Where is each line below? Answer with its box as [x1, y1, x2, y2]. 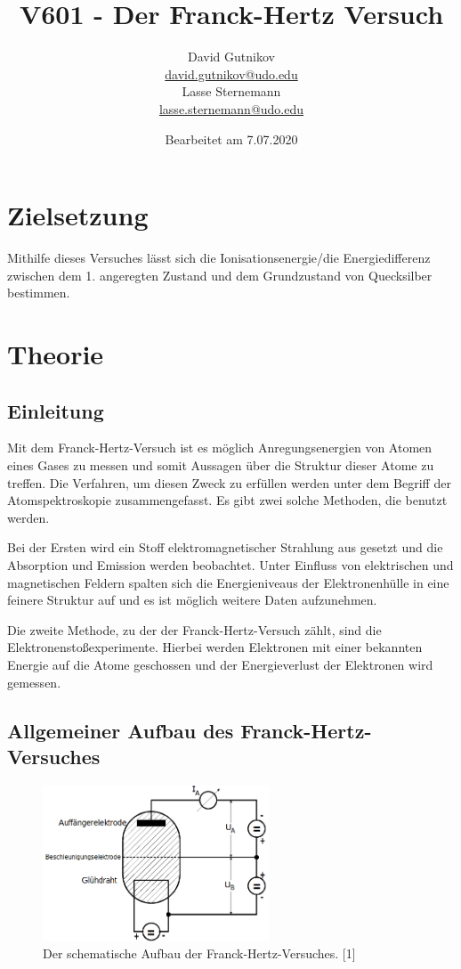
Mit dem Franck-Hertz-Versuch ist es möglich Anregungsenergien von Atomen [7, 438, 433, 457]
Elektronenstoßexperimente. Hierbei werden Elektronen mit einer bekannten [7, 638, 423, 656]
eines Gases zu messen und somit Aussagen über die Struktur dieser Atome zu [7, 455, 434, 474]
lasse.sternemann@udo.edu [158, 99, 304, 118]
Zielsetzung [7, 197, 149, 233]
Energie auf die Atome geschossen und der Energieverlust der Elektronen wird [7, 655, 433, 673]
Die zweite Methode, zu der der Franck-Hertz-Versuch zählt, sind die [7, 620, 382, 639]
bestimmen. [7, 283, 70, 302]
